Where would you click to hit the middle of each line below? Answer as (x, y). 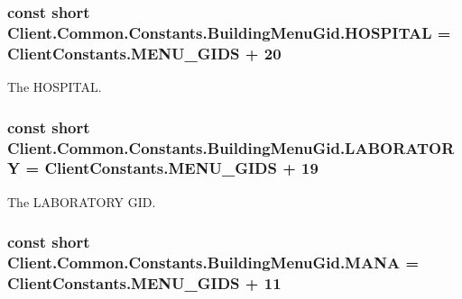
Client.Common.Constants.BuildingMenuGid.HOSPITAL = (229, 32)
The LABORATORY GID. (82, 201)
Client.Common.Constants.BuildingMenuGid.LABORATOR (231, 147)
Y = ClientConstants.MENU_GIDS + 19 (163, 168)
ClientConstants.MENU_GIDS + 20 (144, 53)
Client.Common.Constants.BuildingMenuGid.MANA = (213, 263)
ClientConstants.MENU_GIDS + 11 (144, 283)
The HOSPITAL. (55, 87)
